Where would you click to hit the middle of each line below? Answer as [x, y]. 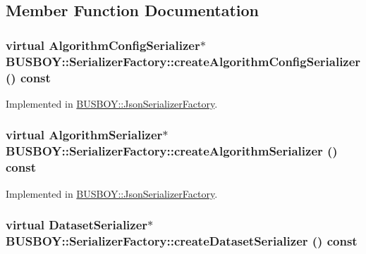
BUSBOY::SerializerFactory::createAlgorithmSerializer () [172, 151]
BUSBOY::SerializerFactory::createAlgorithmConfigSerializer [183, 61]
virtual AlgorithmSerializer [84, 135]
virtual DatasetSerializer [77, 225]
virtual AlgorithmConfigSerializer [103, 45]
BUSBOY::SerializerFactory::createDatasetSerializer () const [182, 240]
